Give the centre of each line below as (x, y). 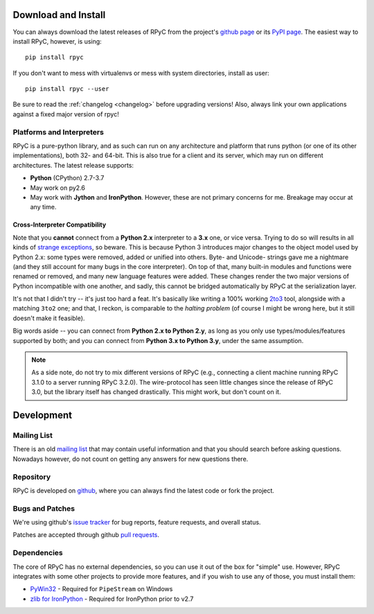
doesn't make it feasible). (49, 318)
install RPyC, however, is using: (57, 41)
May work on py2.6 (58, 188)
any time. (43, 207)
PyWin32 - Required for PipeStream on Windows (101, 589)
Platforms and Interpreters (58, 132)
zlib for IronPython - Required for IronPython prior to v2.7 (112, 599)
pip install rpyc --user (67, 89)
